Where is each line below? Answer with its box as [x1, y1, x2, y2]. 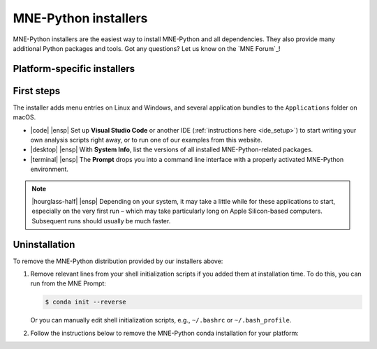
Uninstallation [13, 238, 75, 251]
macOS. [13, 113, 36, 121]
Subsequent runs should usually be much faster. [31, 216, 171, 225]
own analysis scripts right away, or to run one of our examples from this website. [30, 136, 263, 144]
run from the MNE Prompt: [30, 279, 106, 288]
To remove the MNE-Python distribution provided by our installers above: [13, 257, 223, 265]
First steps [13, 84, 61, 97]
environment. [30, 165, 69, 174]
